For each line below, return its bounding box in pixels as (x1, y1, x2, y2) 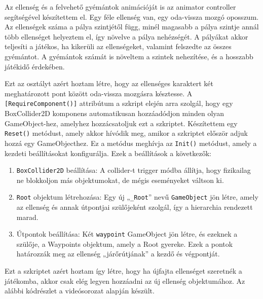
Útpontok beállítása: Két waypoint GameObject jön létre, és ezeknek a (16, 229, 238, 239)
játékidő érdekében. (5, 61, 65, 71)
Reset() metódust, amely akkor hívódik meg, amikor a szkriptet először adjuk (5, 128, 248, 138)
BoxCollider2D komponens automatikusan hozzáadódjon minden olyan (5, 108, 224, 118)
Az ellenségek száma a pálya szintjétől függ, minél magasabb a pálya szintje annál (5, 21, 259, 32)
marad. (16, 211, 39, 222)
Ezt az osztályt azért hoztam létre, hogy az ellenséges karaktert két (5, 78, 213, 89)
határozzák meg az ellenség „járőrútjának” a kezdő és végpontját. (16, 248, 220, 259)
